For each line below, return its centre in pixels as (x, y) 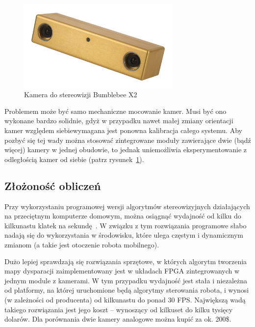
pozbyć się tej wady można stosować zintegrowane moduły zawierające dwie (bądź (128, 140)
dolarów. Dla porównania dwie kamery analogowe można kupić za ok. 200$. (118, 319)
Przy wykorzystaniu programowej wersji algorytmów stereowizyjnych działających (127, 206)
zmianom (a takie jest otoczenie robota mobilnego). (82, 244)
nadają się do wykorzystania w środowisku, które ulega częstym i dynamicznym (124, 235)
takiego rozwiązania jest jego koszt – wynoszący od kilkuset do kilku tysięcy (119, 309)
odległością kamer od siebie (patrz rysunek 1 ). (74, 159)
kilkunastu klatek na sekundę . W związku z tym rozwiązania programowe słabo (126, 225)
